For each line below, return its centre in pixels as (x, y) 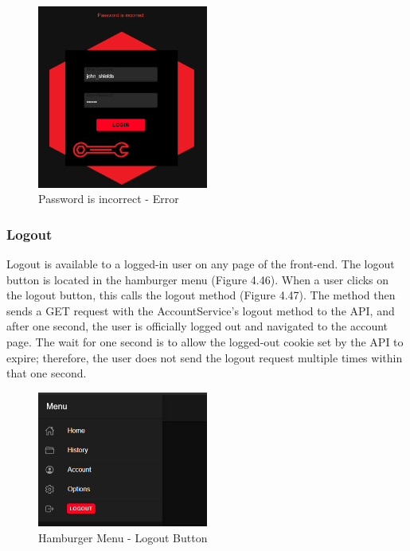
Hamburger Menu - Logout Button (123, 537)
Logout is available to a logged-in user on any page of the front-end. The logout (201, 264)
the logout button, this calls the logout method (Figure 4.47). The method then (201, 295)
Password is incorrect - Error (109, 199)
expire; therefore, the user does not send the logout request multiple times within (205, 357)
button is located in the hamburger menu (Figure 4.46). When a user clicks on (198, 279)
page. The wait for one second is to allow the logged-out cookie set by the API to (205, 341)
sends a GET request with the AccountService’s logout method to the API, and (201, 310)
